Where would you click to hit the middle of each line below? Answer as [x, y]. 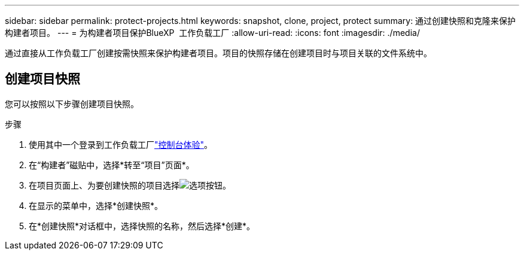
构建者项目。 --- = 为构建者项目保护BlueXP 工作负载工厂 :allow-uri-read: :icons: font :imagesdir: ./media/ [212, 33]
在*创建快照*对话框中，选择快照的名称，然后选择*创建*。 [142, 226]
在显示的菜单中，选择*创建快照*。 [96, 205]
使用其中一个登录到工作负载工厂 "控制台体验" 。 [121, 144]
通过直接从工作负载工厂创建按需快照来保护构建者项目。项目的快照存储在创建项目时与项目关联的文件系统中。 [218, 53]
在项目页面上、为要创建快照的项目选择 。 [130, 185]
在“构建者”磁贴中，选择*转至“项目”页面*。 [112, 165]
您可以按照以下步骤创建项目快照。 [72, 104]
